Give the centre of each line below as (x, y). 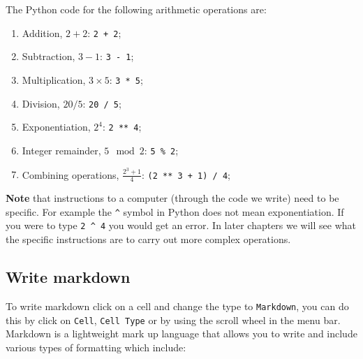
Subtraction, (49, 56)
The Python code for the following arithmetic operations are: (136, 9)
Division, (41, 103)
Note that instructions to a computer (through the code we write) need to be (172, 198)
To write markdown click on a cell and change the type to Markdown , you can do (177, 306)
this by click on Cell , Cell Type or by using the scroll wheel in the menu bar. (173, 320)
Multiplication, (54, 79)
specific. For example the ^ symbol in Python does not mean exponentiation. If (175, 211)
